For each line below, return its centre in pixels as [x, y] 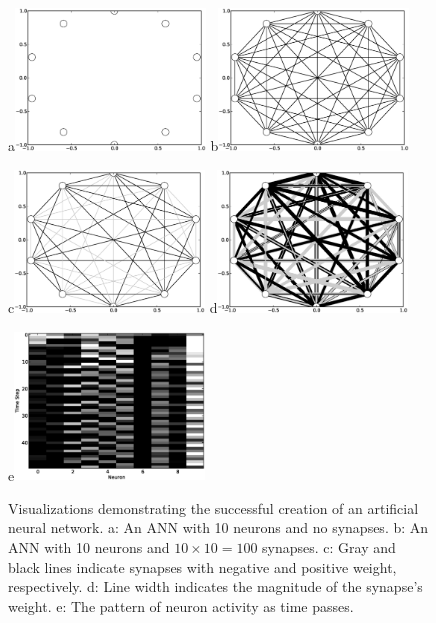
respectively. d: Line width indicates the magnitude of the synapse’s [215, 586]
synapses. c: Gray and [329, 547]
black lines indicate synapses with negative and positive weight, [202, 566]
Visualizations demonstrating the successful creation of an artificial [213, 507]
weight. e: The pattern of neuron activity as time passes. [181, 605]
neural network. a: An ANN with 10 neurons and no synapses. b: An [218, 527]
